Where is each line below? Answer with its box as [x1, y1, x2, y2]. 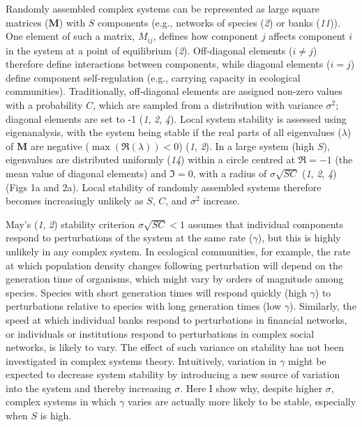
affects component [269, 29, 346, 43]
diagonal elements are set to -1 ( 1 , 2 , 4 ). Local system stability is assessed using [6, 111, 347, 126]
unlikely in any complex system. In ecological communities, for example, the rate [6, 244, 351, 258]
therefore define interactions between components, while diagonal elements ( [6, 57, 331, 71]
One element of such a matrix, [6, 29, 135, 43]
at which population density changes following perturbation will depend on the [6, 257, 342, 272]
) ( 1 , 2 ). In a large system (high [179, 138, 315, 153]
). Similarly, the [289, 299, 356, 313]
